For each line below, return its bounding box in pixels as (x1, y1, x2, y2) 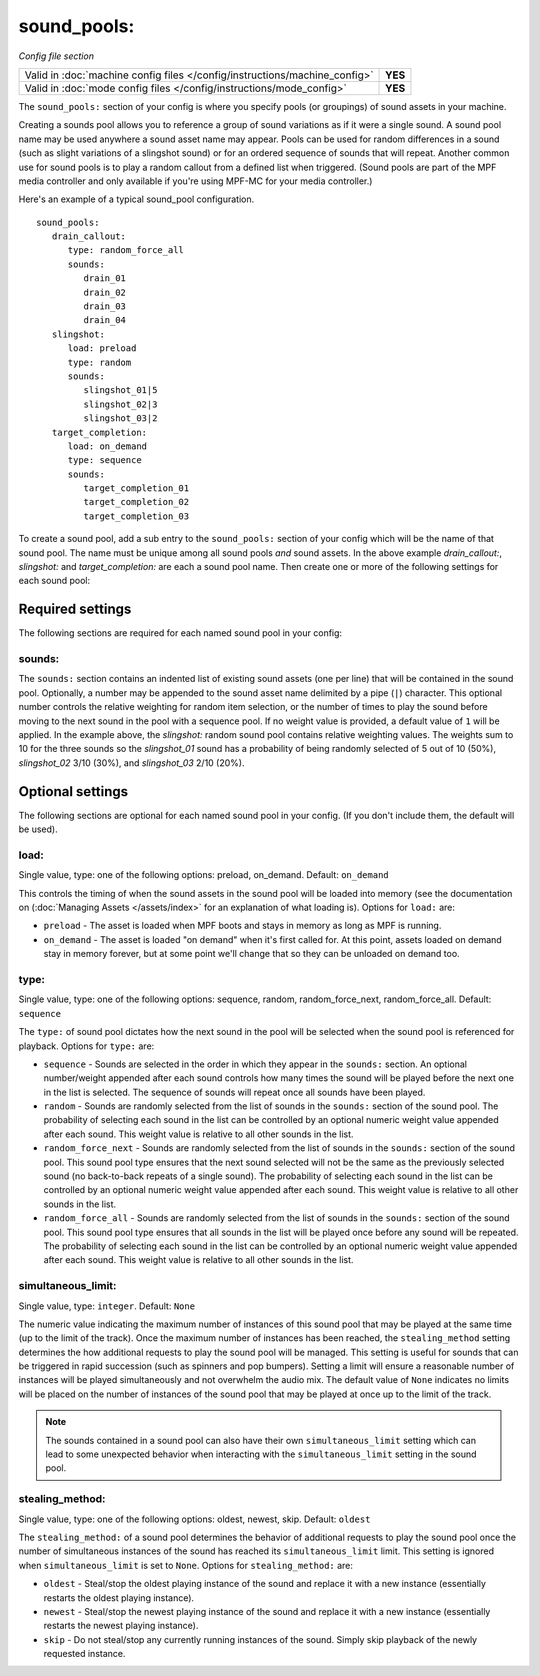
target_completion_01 (83, 483, 190, 494)
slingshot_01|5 (83, 385, 158, 396)
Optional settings (18, 783, 129, 800)
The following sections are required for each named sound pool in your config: (18, 627, 343, 639)
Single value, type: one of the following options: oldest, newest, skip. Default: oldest (18, 1513, 371, 1525)
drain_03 (83, 301, 127, 312)
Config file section (18, 50, 95, 62)
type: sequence (67, 455, 142, 466)
